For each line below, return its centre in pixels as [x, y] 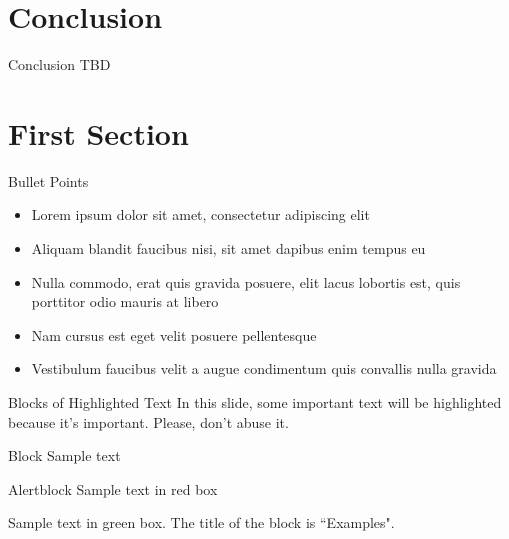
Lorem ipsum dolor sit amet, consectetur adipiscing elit [200, 214]
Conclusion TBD [59, 64]
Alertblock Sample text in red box [113, 488]
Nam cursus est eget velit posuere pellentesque [174, 334]
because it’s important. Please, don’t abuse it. [148, 421]
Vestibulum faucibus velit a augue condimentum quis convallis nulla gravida [264, 368]
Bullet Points [48, 180]
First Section [98, 132]
